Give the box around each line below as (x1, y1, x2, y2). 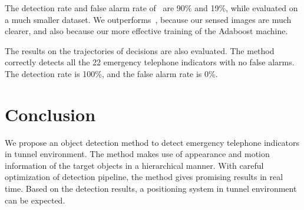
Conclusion (5, 102, 96, 126)
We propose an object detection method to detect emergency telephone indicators (5, 136, 299, 148)
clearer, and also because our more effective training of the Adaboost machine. (5, 25, 288, 37)
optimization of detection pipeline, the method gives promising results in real (5, 171, 283, 183)
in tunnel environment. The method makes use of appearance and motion (5, 148, 270, 160)
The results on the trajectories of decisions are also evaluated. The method (5, 44, 275, 56)
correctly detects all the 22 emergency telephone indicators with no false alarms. (5, 56, 295, 68)
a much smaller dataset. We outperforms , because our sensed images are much (5, 13, 292, 25)
